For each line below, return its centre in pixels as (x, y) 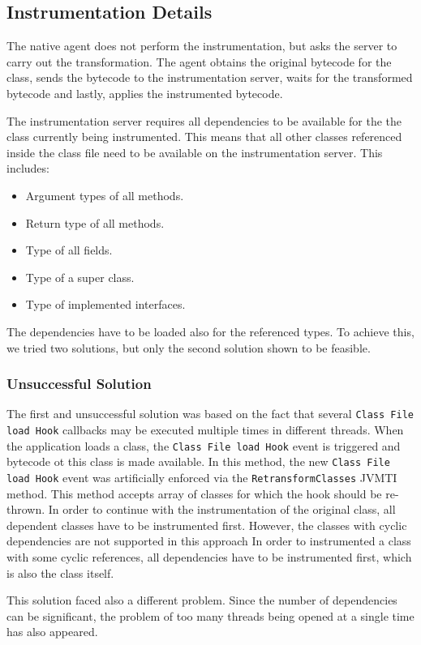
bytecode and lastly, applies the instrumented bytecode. (145, 93)
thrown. (26, 509)
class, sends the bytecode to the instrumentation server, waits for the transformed (210, 77)
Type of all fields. (69, 250)
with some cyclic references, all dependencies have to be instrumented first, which (209, 556)
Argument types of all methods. (105, 195)
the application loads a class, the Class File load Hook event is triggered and (204, 445)
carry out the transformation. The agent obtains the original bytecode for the (199, 61)
